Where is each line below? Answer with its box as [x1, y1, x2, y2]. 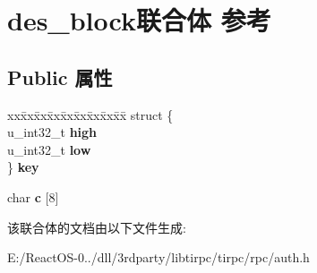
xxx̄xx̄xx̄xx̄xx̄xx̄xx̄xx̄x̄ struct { [7, 105, 174, 124]
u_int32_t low [7, 140, 91, 158]
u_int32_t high [7, 123, 98, 141]
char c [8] [7, 187, 59, 206]
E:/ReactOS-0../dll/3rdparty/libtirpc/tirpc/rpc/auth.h [7, 248, 310, 267]
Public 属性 [7, 63, 113, 90]
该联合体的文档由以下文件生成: [7, 218, 186, 236]
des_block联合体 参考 [7, 2, 271, 38]
